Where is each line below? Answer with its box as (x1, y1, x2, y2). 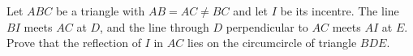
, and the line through (100, 18, 209, 35)
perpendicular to (226, 18, 308, 35)
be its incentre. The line (280, 2, 399, 19)
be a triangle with (55, 2, 145, 19)
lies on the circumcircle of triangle (187, 34, 357, 51)
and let (233, 2, 268, 19)
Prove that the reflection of (6, 34, 141, 51)
